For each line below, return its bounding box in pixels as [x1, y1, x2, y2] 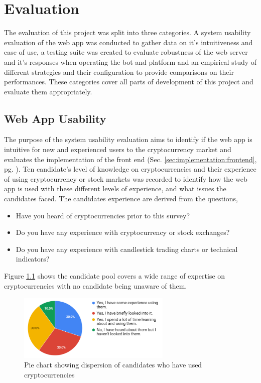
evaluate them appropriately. [4, 86, 92, 96]
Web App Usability [4, 110, 106, 126]
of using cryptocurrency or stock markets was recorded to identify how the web [4, 173, 247, 184]
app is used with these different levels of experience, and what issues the [4, 183, 226, 194]
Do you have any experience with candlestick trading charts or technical [16, 243, 238, 254]
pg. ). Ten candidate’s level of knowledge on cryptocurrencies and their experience [4, 164, 256, 174]
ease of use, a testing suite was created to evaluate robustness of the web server [4, 47, 248, 57]
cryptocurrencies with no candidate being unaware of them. [4, 280, 187, 291]
